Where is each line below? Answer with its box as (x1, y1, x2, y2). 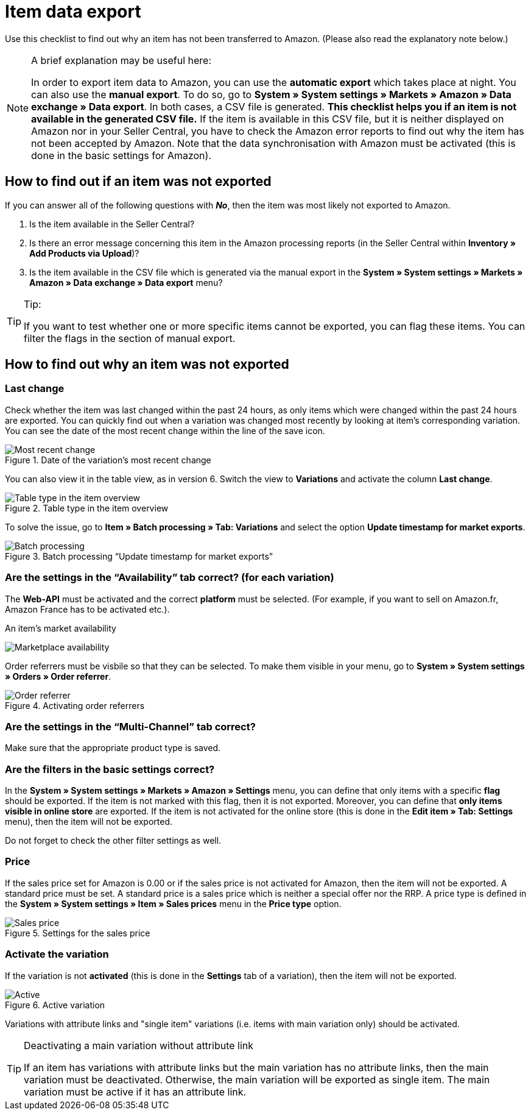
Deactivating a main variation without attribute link (24, 1039, 254, 1052)
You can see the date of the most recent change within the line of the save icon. (5, 425, 325, 436)
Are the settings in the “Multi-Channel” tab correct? (5, 720, 256, 733)
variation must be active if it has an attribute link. (24, 1085, 247, 1098)
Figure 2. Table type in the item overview (5, 502, 169, 513)
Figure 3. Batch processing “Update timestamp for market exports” (5, 550, 273, 561)
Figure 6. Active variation (5, 999, 105, 1010)
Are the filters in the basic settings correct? (5, 763, 215, 775)
